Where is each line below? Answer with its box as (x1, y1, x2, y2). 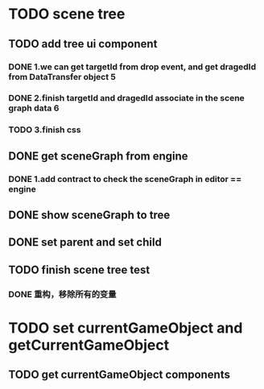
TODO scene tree (8, 5, 126, 23)
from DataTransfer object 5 (8, 71, 117, 82)
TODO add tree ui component (8, 37, 158, 51)
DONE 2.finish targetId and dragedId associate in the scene (8, 93, 245, 104)
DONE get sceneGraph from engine (8, 149, 188, 163)
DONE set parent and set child (8, 235, 163, 250)
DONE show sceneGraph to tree (8, 209, 171, 222)
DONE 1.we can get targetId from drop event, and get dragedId (8, 61, 257, 72)
